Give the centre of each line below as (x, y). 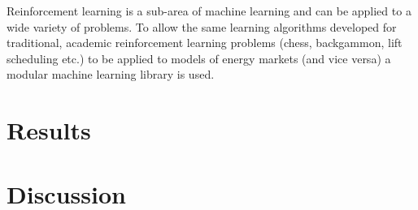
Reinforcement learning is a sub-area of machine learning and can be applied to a (209, 11)
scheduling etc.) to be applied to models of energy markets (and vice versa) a (199, 58)
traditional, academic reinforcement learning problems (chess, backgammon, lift (205, 43)
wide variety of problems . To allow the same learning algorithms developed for (202, 26)
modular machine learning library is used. (111, 74)
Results (49, 130)
